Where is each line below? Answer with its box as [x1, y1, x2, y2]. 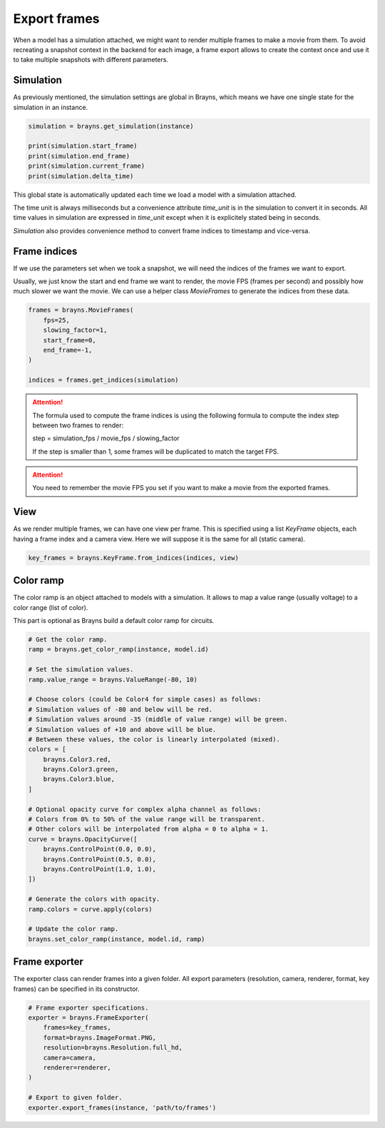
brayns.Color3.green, [43, 766, 119, 773]
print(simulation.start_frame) [28, 142, 138, 150]
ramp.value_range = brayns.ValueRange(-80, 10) [28, 675, 197, 684]
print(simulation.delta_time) [28, 172, 134, 180]
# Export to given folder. [28, 1094, 123, 1102]
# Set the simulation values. [28, 666, 134, 674]
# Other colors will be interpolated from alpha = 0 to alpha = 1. [28, 825, 269, 833]
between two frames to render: [32, 421, 124, 430]
